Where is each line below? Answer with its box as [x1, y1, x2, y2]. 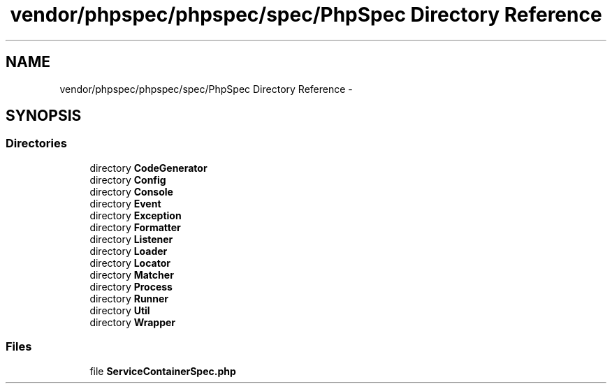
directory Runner [89, 292, 169, 304]
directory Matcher [89, 268, 174, 281]
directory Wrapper [89, 316, 176, 328]
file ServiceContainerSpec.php [89, 365, 236, 377]
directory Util [89, 304, 150, 316]
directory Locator [89, 256, 170, 269]
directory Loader [89, 244, 168, 257]
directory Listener [89, 233, 173, 245]
